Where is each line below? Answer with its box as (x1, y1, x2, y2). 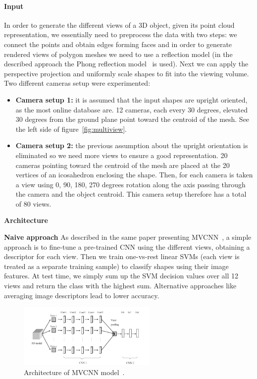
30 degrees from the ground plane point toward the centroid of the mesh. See (15, 114, 250, 124)
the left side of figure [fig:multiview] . (15, 123, 127, 134)
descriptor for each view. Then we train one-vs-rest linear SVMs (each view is (4, 251, 240, 262)
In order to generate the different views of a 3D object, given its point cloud (4, 19, 235, 30)
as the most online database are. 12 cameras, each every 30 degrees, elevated (15, 104, 248, 114)
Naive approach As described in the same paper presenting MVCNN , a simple (4, 232, 252, 242)
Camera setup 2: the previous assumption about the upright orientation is (15, 140, 248, 151)
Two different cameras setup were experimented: (4, 78, 151, 88)
